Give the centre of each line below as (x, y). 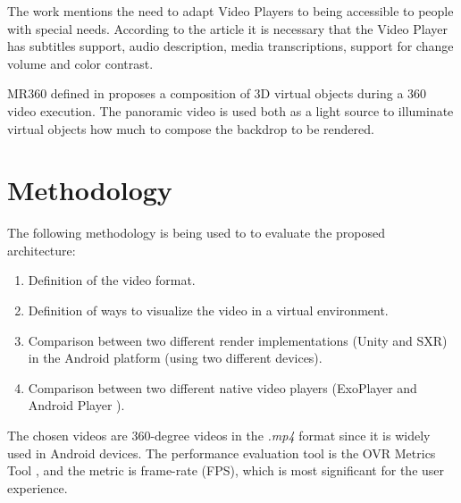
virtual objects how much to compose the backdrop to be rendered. (191, 128)
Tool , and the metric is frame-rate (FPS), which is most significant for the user (226, 470)
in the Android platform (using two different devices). (175, 358)
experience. (38, 487)
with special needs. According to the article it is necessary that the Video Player (228, 28)
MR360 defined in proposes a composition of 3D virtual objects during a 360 (217, 93)
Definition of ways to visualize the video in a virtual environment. (208, 310)
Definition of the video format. (112, 280)
